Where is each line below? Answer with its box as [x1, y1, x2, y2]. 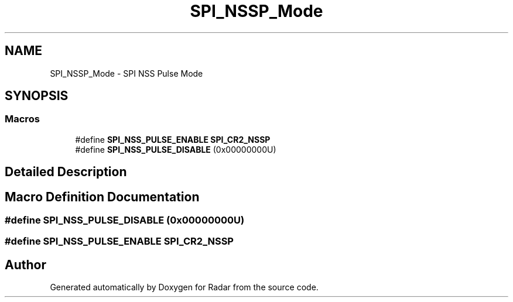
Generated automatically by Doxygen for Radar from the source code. [50, 282, 319, 293]
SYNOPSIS [5, 88, 69, 104]
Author [5, 257, 46, 272]
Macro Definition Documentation [5, 189, 200, 204]
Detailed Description [5, 164, 127, 180]
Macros [5, 113, 40, 125]
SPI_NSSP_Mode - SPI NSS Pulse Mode [50, 68, 203, 78]
